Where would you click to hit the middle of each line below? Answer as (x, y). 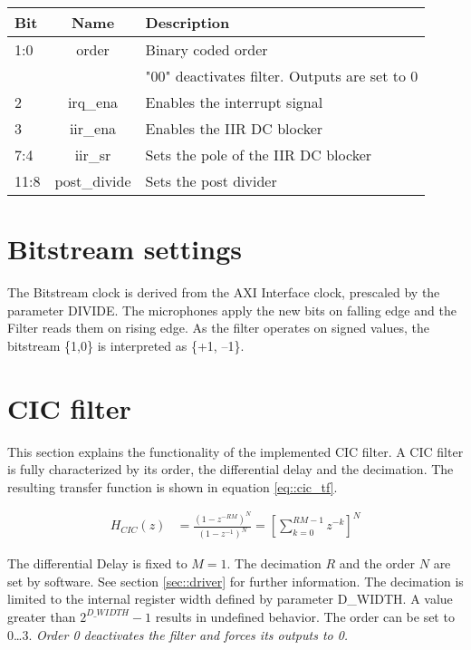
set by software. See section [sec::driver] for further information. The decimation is (235, 581)
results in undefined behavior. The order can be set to (305, 616)
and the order (377, 563)
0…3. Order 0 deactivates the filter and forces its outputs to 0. (178, 634)
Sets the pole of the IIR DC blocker (259, 155)
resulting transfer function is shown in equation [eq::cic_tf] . (173, 486)
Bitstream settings (125, 249)
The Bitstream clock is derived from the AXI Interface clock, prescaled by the (224, 292)
